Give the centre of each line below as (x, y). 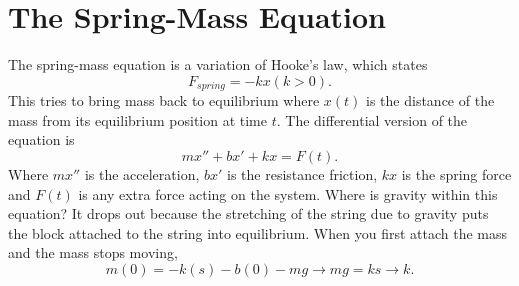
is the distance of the (430, 100)
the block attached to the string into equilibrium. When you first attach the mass (257, 232)
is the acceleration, (142, 173)
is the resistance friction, (302, 173)
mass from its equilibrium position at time (137, 119)
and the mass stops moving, (93, 252)
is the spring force (456, 173)
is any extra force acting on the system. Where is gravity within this (288, 193)
